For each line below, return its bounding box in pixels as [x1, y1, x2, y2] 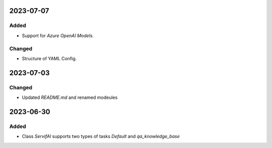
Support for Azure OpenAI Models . [22, 33, 94, 39]
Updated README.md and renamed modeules [22, 94, 118, 100]
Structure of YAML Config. [22, 55, 77, 61]
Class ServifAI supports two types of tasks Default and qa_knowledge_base [22, 133, 180, 139]
